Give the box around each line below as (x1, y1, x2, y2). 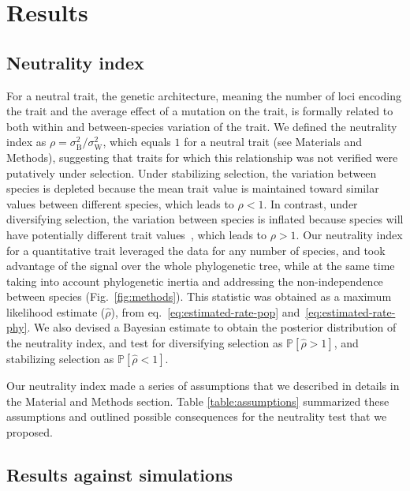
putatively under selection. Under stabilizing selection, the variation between (6, 164, 377, 181)
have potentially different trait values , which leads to (6, 226, 267, 242)
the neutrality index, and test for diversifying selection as (6, 335, 283, 351)
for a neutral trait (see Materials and (184, 133, 363, 150)
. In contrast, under (263, 195, 358, 212)
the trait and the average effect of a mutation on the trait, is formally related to (6, 103, 393, 119)
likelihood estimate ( (6, 303, 106, 320)
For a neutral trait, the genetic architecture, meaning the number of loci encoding (6, 87, 401, 103)
